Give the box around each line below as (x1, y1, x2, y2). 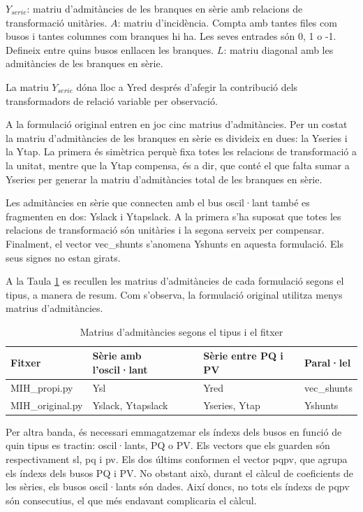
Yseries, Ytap (203, 397, 260, 412)
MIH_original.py (10, 397, 83, 412)
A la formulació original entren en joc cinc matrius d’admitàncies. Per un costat (6, 117, 348, 131)
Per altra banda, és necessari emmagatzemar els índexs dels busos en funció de (6, 424, 342, 439)
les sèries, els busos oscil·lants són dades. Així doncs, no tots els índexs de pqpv (6, 479, 350, 494)
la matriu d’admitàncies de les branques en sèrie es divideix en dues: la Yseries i (6, 130, 348, 145)
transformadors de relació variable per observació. (6, 93, 218, 108)
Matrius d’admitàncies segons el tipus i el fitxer (80, 324, 283, 339)
